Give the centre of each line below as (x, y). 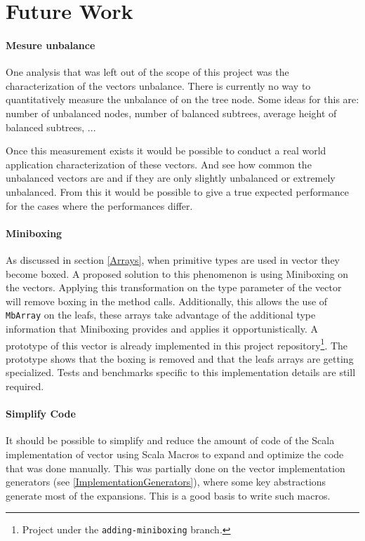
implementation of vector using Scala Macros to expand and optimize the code (175, 454)
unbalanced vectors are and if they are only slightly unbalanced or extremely (171, 178)
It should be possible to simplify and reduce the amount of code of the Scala (170, 440)
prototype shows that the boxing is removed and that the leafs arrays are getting (180, 358)
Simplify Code (41, 414)
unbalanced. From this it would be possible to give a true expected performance (178, 191)
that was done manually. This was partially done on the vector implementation (175, 468)
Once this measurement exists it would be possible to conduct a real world (166, 151)
